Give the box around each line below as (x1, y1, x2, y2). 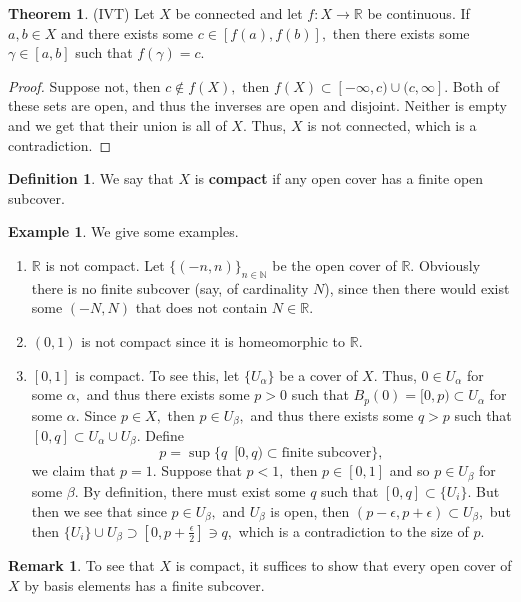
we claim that (31, 460, 116, 481)
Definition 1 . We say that (8, 168, 174, 189)
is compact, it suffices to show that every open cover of (175, 555, 512, 576)
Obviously (418, 254, 481, 275)
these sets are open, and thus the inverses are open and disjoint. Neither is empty (8, 95, 507, 116)
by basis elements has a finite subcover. (24, 575, 265, 596)
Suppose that (161, 460, 242, 481)
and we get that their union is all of (8, 114, 227, 135)
